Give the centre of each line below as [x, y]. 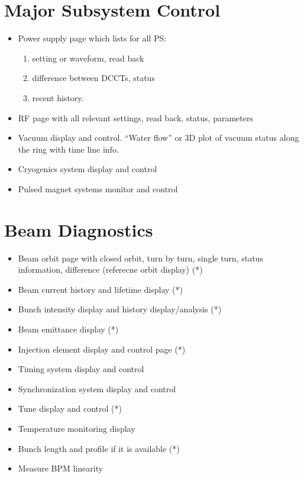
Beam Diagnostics [79, 229]
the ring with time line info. [68, 149]
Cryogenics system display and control [88, 169]
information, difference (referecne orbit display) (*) [110, 269]
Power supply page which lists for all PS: [92, 38]
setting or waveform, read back [88, 58]
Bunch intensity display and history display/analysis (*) [120, 309]
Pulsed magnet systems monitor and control [98, 188]
